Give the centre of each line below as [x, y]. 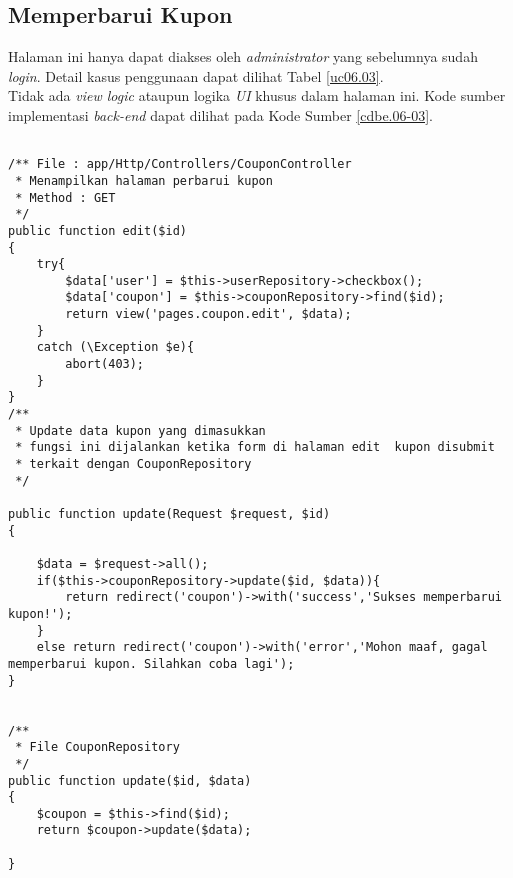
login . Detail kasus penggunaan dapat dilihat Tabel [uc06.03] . [196, 75]
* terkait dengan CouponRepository [133, 464]
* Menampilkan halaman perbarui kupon [144, 180]
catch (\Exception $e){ [115, 347]
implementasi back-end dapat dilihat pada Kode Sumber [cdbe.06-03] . [220, 114]
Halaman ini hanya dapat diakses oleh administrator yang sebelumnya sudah [243, 56]
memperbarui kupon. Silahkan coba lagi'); [151, 663]
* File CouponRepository [97, 747]
